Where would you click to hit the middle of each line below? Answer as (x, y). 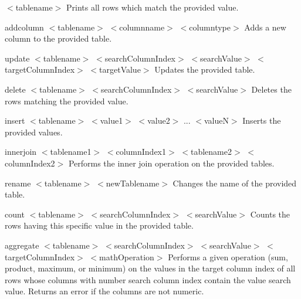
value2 (159, 120)
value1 (111, 120)
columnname (142, 27)
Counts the (270, 214)
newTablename (133, 183)
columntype (210, 27)
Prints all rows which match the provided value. (152, 7)
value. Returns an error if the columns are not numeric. (104, 291)
